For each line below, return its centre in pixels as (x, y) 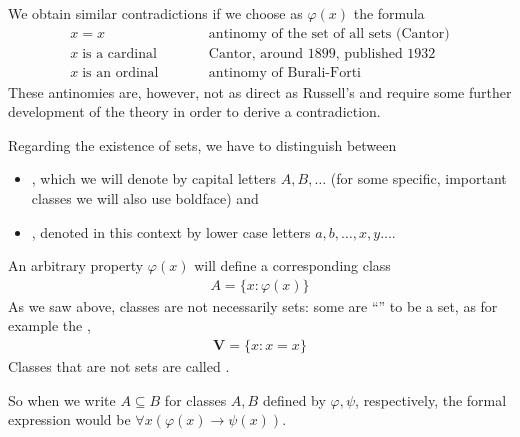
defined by (294, 399)
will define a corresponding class (292, 265)
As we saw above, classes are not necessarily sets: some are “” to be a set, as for (253, 305)
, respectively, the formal (431, 399)
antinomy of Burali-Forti (284, 72)
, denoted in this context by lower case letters (171, 231)
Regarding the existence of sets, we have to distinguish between (202, 144)
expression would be (69, 419)
